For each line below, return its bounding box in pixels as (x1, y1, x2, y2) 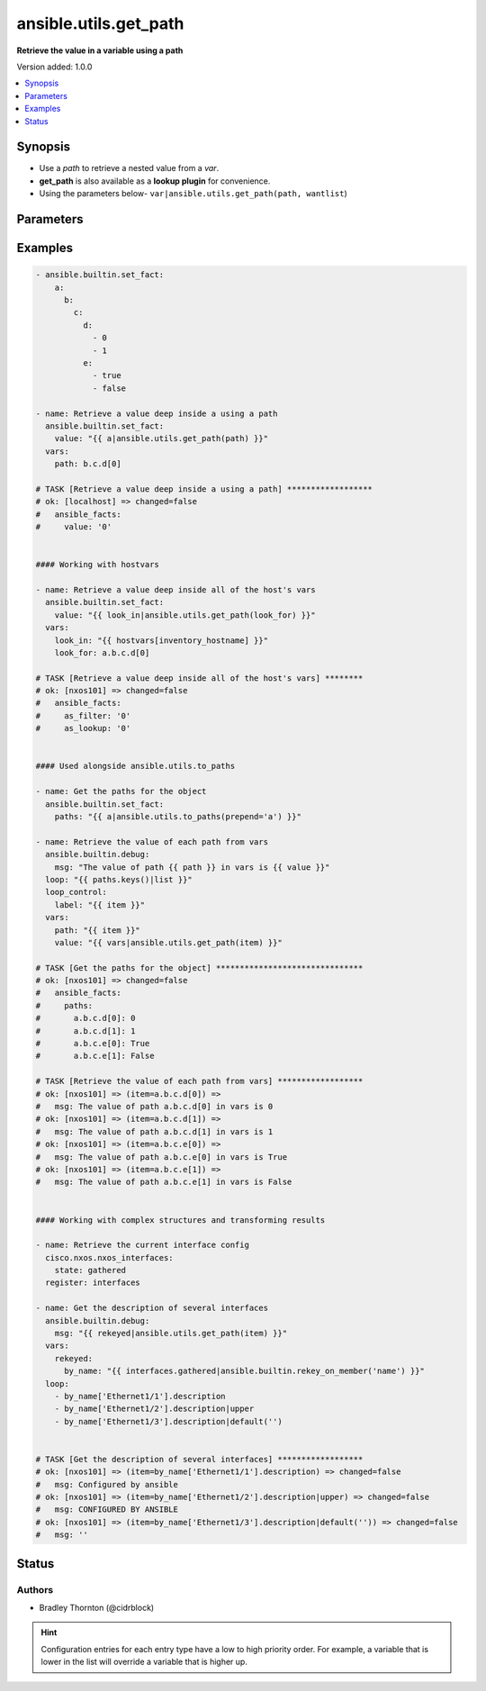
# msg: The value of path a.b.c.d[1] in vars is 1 (35, 1126, 274, 1136)
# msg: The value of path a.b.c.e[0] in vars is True (35, 1152, 288, 1162)
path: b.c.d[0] (54, 459, 121, 469)
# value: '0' (35, 522, 112, 532)
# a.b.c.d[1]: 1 (35, 1026, 136, 1035)
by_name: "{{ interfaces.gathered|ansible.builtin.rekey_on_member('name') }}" (64, 1366, 425, 1377)
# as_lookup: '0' (35, 723, 131, 734)
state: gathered (54, 1265, 126, 1276)
